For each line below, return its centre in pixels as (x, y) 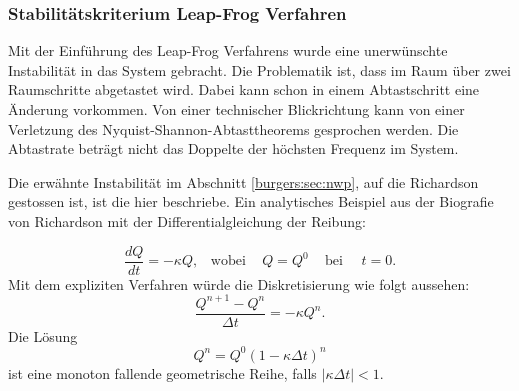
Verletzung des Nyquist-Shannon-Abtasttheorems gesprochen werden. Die (233, 128)
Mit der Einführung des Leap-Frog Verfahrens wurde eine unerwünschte (228, 50)
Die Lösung (43, 335)
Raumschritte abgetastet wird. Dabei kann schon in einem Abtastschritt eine (244, 89)
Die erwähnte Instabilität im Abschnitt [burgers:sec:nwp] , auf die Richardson (243, 181)
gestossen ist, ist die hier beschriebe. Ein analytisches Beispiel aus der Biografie (251, 201)
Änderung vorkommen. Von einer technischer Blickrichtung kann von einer (236, 109)
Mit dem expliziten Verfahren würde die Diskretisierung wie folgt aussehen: (239, 283)
